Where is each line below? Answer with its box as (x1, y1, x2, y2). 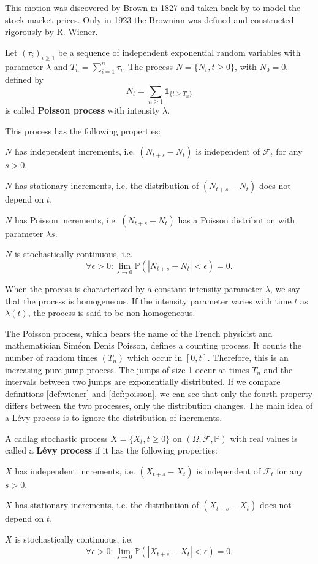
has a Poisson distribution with (178, 213, 295, 226)
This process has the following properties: (5, 124, 161, 137)
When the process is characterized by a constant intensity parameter (5, 282, 263, 295)
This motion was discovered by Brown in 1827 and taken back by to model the (5, 1, 301, 14)
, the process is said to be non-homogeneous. (28, 306, 195, 319)
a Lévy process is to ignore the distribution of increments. (5, 411, 222, 424)
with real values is (230, 431, 298, 444)
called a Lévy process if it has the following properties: (5, 444, 218, 457)
